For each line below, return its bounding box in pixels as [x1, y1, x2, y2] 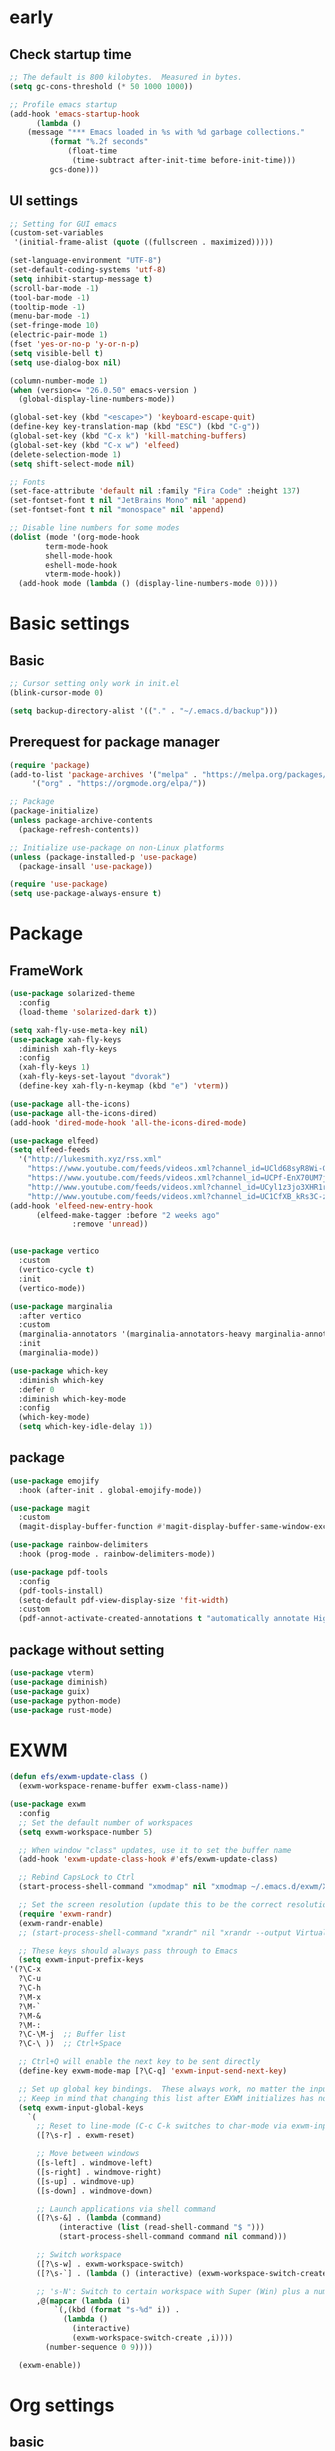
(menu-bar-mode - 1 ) [9, 311, 91, 321]
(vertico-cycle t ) [18, 1265, 96, 1275]
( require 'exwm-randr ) [18, 1909, 113, 1919]
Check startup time [9, 46, 132, 63]
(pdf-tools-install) [18, 1586, 104, 1596]
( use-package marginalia [9, 1301, 113, 1311]
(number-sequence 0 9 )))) [45, 2342, 154, 2352]
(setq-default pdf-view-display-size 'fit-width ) [18, 1595, 229, 1605]
